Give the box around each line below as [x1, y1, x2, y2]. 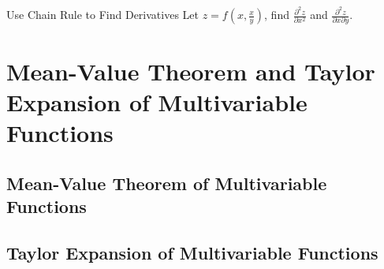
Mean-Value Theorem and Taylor [6, 54, 375, 87]
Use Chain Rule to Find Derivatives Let [6, 6, 199, 23]
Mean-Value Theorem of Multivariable [6, 170, 327, 195]
